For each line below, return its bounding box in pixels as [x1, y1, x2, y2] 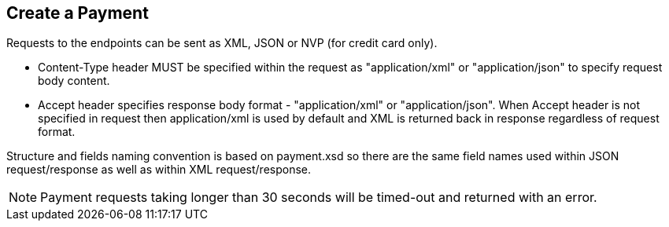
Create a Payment [6, 3, 149, 23]
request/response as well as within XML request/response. [6, 163, 312, 177]
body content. [38, 74, 110, 88]
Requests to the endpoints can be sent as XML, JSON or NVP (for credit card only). [6, 36, 438, 50]
